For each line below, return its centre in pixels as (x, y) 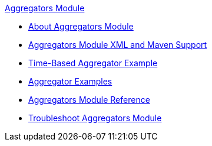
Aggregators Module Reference (89, 100)
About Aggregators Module (81, 26)
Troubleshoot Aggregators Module (95, 118)
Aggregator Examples (70, 81)
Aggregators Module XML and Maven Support (118, 45)
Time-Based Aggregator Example (93, 63)
